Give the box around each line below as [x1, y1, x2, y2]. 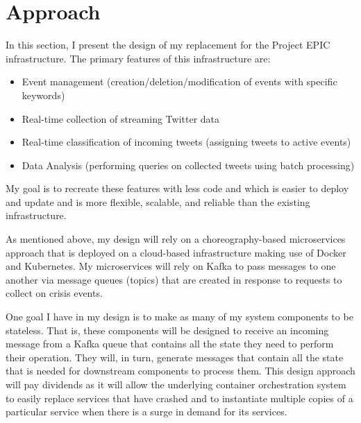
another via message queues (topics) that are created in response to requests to [6, 272, 342, 286]
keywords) [22, 87, 65, 102]
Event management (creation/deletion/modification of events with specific [22, 74, 337, 89]
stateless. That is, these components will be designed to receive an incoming [6, 322, 329, 337]
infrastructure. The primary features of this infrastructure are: [6, 51, 271, 65]
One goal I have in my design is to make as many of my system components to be [6, 309, 353, 324]
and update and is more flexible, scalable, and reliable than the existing [6, 194, 310, 209]
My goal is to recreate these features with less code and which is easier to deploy [6, 181, 349, 196]
